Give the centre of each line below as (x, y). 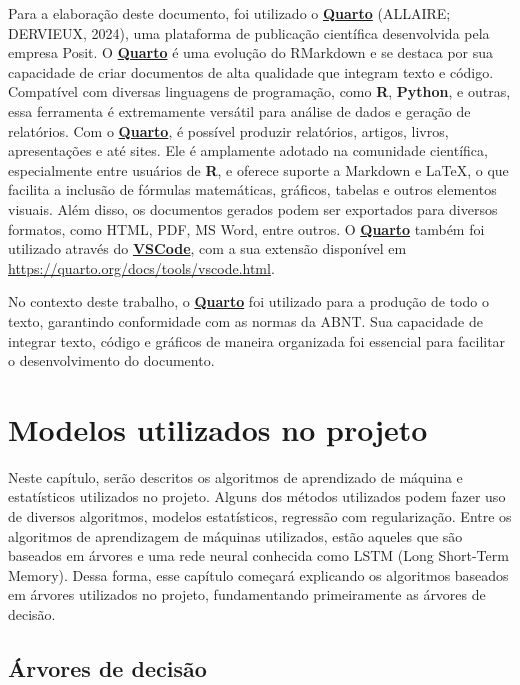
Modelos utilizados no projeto (218, 428)
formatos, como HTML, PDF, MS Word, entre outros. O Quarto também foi (246, 228)
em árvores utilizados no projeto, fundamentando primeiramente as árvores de (247, 594)
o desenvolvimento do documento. (111, 360)
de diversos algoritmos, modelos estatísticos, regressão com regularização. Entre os (260, 516)
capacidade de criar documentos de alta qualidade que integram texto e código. (251, 71)
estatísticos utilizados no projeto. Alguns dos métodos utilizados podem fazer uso (257, 496)
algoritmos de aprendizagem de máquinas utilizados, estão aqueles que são (235, 535)
